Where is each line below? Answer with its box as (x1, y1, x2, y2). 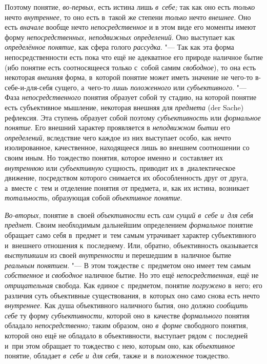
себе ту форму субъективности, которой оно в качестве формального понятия (5, 310, 250, 320)
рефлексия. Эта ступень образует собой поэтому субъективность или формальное (5, 112, 261, 123)
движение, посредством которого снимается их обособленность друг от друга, (5, 172, 249, 183)
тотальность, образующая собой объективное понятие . (5, 192, 182, 203)
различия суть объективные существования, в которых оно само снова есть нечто (5, 290, 260, 300)
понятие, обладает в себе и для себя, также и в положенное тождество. (5, 350, 230, 361)
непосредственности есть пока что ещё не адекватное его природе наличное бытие (5, 51, 263, 62)
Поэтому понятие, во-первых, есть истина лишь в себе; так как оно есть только (5, 2, 255, 12)
